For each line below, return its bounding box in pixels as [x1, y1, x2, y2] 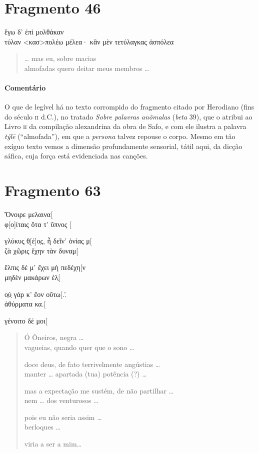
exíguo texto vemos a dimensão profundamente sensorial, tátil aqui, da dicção [4, 140, 242, 151]
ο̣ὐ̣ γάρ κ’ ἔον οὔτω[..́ [4, 288, 66, 299]
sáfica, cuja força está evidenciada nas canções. [4, 150, 148, 161]
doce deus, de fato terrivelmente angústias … [24, 358, 160, 369]
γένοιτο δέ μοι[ [4, 315, 47, 325]
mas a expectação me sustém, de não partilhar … [24, 385, 173, 395]
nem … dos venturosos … [24, 395, 98, 405]
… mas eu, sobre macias [24, 53, 96, 63]
